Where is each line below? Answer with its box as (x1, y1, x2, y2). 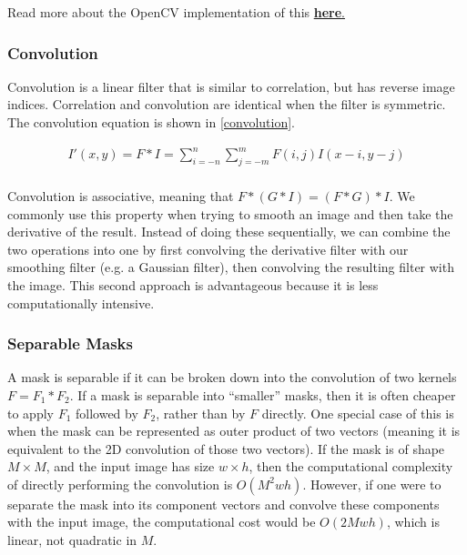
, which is (386, 512, 440, 531)
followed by (75, 403, 138, 422)
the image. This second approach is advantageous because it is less (7, 275, 379, 294)
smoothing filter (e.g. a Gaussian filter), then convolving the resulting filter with (7, 257, 454, 277)
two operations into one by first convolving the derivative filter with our (7, 239, 409, 258)
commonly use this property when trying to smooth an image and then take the (7, 204, 453, 223)
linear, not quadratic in (7, 530, 137, 550)
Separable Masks (7, 332, 133, 355)
